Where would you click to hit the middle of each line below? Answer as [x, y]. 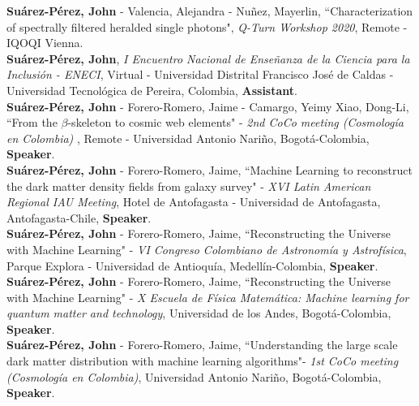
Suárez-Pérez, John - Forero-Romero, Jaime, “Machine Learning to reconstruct [209, 169]
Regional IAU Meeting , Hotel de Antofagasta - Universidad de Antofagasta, [194, 202]
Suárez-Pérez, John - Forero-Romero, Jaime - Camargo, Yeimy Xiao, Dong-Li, [208, 106]
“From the [32, 122]
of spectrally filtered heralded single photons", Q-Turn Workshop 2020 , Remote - [207, 26]
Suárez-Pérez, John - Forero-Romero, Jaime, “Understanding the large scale [202, 345]
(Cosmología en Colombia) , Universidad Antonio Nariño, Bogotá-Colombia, [194, 376]
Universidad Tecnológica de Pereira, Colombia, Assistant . [152, 90]
